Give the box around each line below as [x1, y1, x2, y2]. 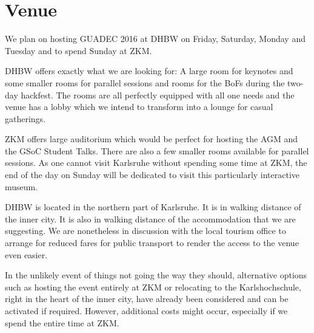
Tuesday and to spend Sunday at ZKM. [5, 44, 152, 57]
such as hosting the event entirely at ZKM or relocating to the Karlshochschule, [5, 280, 301, 293]
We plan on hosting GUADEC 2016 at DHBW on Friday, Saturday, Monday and [5, 32, 306, 45]
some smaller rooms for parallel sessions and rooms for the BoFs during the [5, 76, 285, 89]
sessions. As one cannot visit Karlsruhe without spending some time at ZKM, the [5, 156, 307, 169]
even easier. [5, 248, 48, 261]
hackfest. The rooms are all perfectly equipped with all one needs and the [21, 88, 295, 101]
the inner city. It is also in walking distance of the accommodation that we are [5, 212, 296, 225]
